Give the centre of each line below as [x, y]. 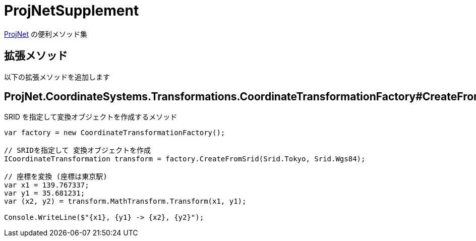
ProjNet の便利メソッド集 [46, 34]
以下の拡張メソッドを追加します [57, 77]
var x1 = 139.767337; [47, 185]
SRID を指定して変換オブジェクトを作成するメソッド [91, 117]
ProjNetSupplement [72, 11]
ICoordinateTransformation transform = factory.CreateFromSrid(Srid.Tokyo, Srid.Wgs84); [185, 159]
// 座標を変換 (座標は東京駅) [56, 177]
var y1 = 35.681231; [45, 193]
